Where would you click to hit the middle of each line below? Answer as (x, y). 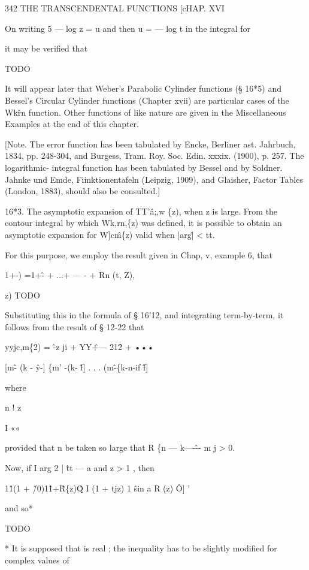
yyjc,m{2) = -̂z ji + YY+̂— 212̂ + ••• (79, 347)
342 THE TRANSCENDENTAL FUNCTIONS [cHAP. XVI (115, 8)
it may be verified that (46, 48)
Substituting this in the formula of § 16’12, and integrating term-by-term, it (144, 315)
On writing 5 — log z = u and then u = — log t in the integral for (128, 28)
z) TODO (22, 295)
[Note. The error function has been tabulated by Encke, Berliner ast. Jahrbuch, (150, 144)
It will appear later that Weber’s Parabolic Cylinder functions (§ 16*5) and (143, 88)
